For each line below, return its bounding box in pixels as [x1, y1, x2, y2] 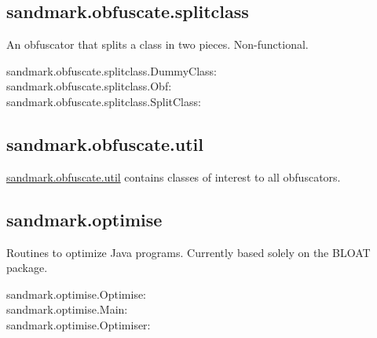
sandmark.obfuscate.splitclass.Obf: [6, 78, 172, 94]
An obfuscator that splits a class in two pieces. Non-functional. [6, 36, 309, 53]
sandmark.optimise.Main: [6, 301, 128, 318]
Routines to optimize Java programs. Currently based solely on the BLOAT [6, 244, 371, 260]
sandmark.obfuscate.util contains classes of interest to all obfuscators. [6, 168, 341, 185]
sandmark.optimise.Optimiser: [6, 316, 151, 332]
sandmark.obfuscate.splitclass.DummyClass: [6, 62, 217, 79]
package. [6, 259, 48, 276]
